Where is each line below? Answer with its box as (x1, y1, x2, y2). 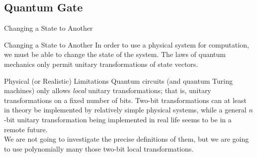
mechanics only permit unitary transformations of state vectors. (4, 58, 198, 69)
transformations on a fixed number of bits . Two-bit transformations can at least (4, 95, 247, 105)
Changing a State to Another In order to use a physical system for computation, (4, 39, 249, 50)
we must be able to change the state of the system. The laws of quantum (4, 49, 226, 59)
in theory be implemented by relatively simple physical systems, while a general (4, 105, 247, 115)
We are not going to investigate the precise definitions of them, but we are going (4, 134, 249, 144)
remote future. (4, 124, 48, 134)
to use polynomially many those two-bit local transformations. (4, 143, 194, 154)
